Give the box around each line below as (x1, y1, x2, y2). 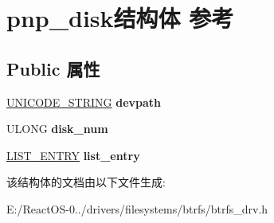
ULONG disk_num (6, 120, 108, 137)
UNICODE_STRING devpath (6, 93, 162, 110)
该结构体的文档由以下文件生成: (6, 174, 166, 190)
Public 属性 (6, 56, 100, 80)
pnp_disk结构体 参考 (6, 2, 234, 34)
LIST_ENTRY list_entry (6, 147, 140, 163)
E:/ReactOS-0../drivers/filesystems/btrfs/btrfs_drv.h (6, 200, 268, 217)
